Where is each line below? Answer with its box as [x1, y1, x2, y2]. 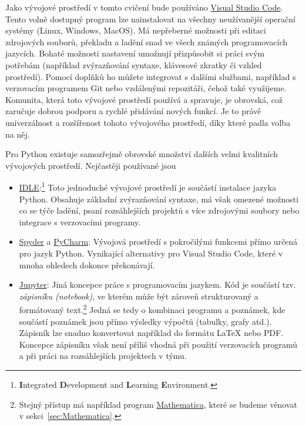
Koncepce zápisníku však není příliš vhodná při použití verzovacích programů [19, 338, 298, 350]
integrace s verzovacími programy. [19, 215, 141, 228]
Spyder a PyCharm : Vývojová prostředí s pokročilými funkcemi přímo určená [19, 235, 298, 248]
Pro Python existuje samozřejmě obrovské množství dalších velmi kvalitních [5, 148, 278, 160]
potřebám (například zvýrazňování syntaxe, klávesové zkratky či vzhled [5, 58, 262, 71]
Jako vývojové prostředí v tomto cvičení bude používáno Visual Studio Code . [5, 1, 283, 13]
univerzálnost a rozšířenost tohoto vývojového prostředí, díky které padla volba [5, 116, 291, 128]
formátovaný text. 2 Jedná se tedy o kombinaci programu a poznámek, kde [19, 302, 285, 315]
